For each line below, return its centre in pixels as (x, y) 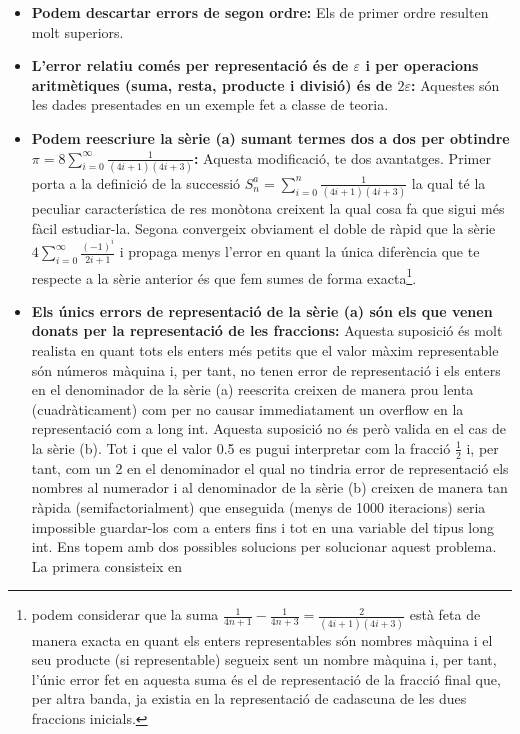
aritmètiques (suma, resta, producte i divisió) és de (212, 84)
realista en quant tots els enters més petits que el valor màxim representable (265, 350)
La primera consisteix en (106, 565)
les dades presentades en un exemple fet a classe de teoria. (210, 104)
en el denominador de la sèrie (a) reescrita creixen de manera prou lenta (252, 389)
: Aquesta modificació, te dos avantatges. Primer (342, 157)
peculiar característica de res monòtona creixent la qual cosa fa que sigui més (268, 208)
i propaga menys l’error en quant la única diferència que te (299, 251)
